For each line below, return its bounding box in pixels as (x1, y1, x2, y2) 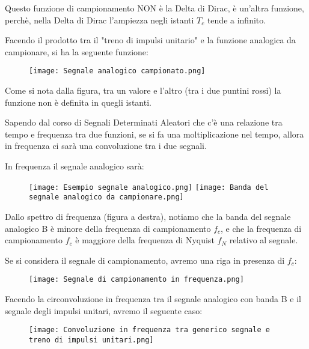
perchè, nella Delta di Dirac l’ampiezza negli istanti (5, 13, 194, 26)
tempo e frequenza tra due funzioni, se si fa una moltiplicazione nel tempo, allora (5, 127, 304, 140)
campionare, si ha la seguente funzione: (5, 45, 148, 58)
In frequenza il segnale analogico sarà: (5, 160, 144, 172)
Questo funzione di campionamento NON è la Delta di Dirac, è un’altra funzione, (5, 2, 304, 14)
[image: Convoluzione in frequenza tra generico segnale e (29, 326, 270, 335)
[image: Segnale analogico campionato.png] (29, 67, 206, 76)
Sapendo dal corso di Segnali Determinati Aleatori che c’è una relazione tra (5, 116, 283, 129)
